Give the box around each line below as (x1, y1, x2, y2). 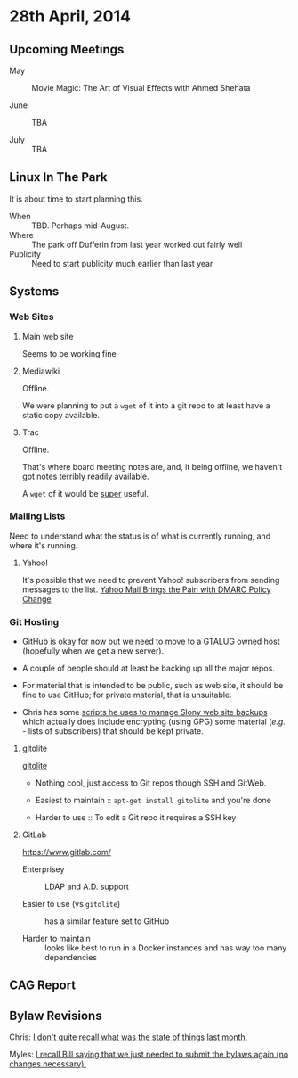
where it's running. (9, 539, 78, 550)
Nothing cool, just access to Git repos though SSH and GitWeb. (35, 778, 267, 788)
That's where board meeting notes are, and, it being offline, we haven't (21, 461, 283, 472)
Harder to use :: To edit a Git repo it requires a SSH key (35, 812, 237, 823)
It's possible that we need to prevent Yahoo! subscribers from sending (21, 574, 280, 585)
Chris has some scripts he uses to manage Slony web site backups (21, 707, 269, 718)
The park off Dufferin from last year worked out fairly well (31, 239, 243, 250)
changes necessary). (9, 1058, 87, 1069)
